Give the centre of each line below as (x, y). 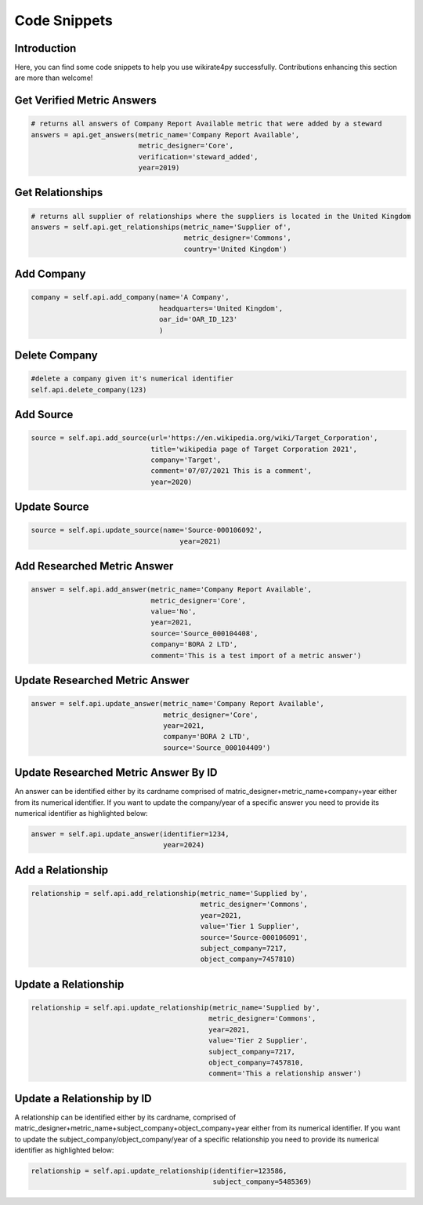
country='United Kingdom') (235, 249)
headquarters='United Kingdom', (221, 308)
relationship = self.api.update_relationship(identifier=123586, (159, 1170)
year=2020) (172, 482)
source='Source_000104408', (204, 633)
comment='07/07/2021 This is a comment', (231, 471)
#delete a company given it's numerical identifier (132, 379)
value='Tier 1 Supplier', (250, 927)
